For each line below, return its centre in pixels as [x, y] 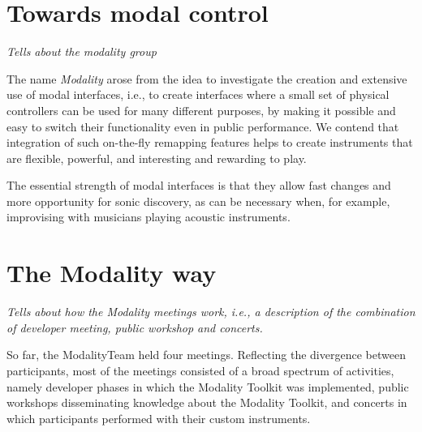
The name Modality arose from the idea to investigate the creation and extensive [207, 78]
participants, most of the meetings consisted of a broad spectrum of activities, [200, 370]
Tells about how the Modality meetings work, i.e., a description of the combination [211, 312]
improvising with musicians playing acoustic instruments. [149, 217]
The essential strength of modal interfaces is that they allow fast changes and [199, 185]
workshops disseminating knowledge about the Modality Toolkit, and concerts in [207, 402]
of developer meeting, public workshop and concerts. [135, 327]
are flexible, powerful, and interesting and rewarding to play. [157, 158]
